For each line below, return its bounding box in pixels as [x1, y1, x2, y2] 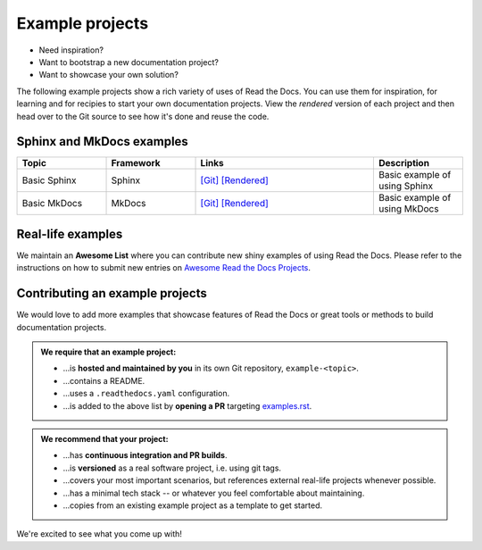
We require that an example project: [40, 346, 177, 357]
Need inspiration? [38, 45, 104, 55]
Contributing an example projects [16, 286, 207, 301]
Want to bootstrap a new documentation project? [38, 56, 219, 67]
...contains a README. [62, 375, 145, 386]
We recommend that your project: [40, 433, 169, 444]
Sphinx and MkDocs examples [16, 134, 189, 149]
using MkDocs [378, 203, 439, 215]
